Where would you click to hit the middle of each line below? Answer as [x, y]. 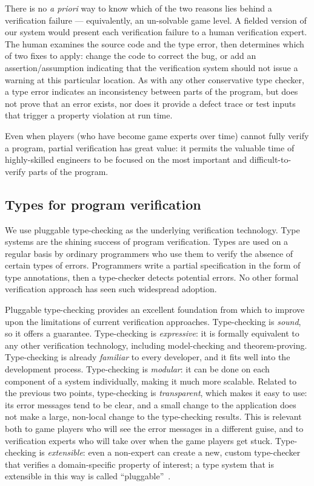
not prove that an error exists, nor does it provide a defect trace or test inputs [150, 103]
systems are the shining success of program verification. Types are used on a [147, 241]
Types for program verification [103, 204]
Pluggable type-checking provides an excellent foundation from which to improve [155, 310]
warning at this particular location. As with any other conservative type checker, [155, 79]
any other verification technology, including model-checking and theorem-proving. [156, 345]
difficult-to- [270, 159]
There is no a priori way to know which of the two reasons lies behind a [139, 8]
